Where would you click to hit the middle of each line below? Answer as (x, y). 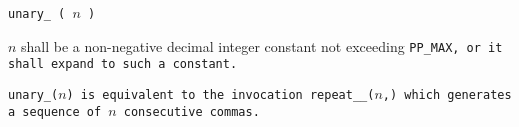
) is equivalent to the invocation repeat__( (220, 94)
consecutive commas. (191, 111)
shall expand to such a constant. (123, 64)
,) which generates (447, 94)
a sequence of (55, 111)
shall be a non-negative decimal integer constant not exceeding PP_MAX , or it (262, 45)
